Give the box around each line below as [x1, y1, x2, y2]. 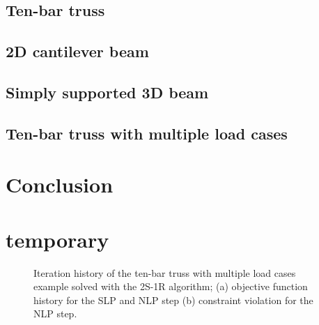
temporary [6, 225, 109, 253]
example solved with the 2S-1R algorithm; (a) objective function [33, 279, 308, 294]
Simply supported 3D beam [6, 81, 209, 103]
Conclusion [6, 170, 114, 199]
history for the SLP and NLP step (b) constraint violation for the [33, 292, 313, 307]
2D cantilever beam [6, 40, 149, 62]
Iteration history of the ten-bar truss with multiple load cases [33, 265, 296, 280]
